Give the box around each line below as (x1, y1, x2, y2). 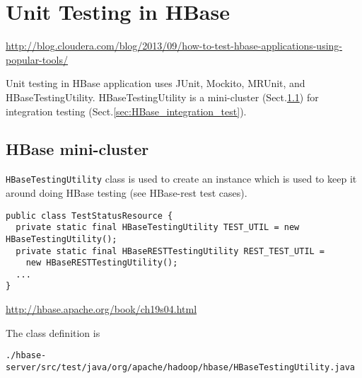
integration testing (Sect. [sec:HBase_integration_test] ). (6, 103, 247, 118)
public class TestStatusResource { (6, 210, 173, 221)
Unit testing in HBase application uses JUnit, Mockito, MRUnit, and (6, 76, 305, 91)
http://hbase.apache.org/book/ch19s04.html (6, 302, 197, 316)
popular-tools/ (6, 52, 69, 67)
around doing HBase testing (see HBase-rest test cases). (6, 185, 247, 200)
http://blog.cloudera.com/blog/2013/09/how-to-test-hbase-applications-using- (6, 38, 342, 53)
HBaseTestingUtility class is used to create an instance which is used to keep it (6, 171, 357, 186)
